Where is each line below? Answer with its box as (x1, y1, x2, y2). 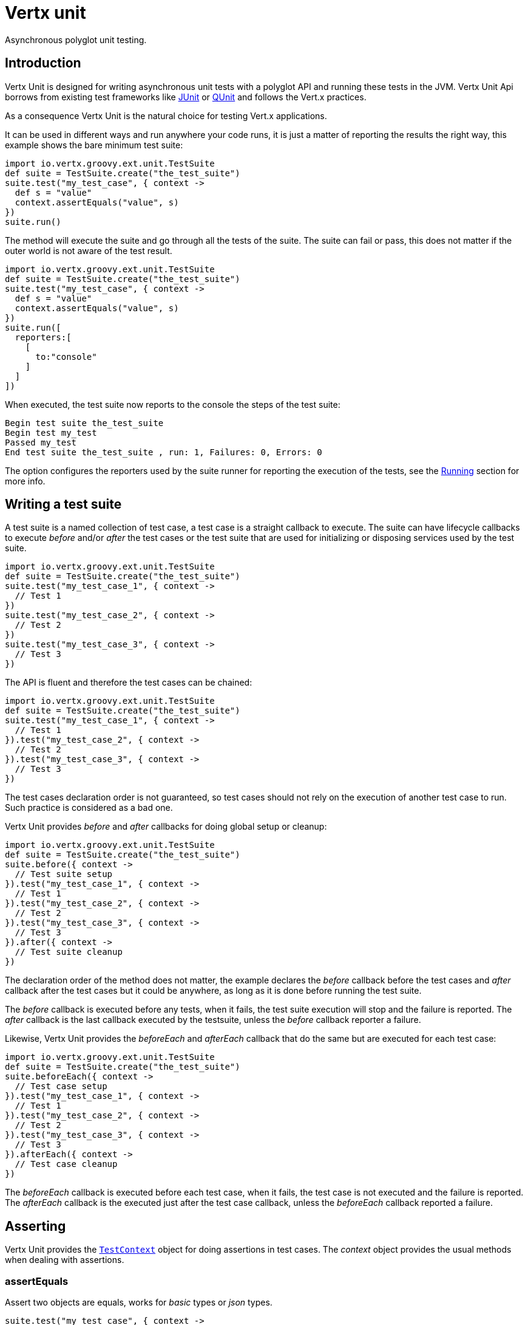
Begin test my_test (5, 427, 97, 438)
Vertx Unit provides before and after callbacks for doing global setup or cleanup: (5, 821, 327, 832)
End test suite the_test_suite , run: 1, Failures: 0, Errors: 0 (5, 447, 322, 457)
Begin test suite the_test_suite (5, 418, 164, 428)
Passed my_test (5, 437, 77, 447)
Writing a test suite (5, 497, 122, 512)
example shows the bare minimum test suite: (5, 139, 183, 150)
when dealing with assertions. (5, 1254, 124, 1265)
